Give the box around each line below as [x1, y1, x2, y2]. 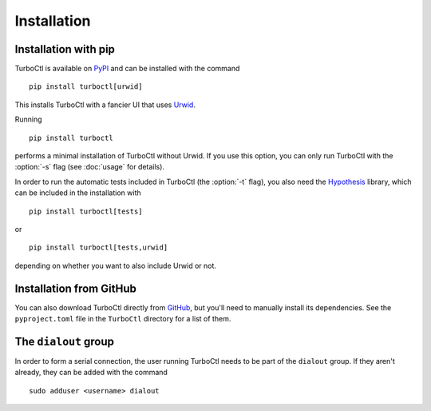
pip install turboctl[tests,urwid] [29, 243, 168, 252]
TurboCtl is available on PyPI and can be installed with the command [14, 64, 240, 74]
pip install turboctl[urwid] [29, 82, 143, 91]
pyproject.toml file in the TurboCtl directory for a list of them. [14, 314, 231, 324]
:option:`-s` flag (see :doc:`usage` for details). [14, 162, 165, 172]
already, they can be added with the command [14, 368, 168, 377]
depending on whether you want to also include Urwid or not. [14, 261, 217, 270]
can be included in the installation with [14, 188, 141, 198]
